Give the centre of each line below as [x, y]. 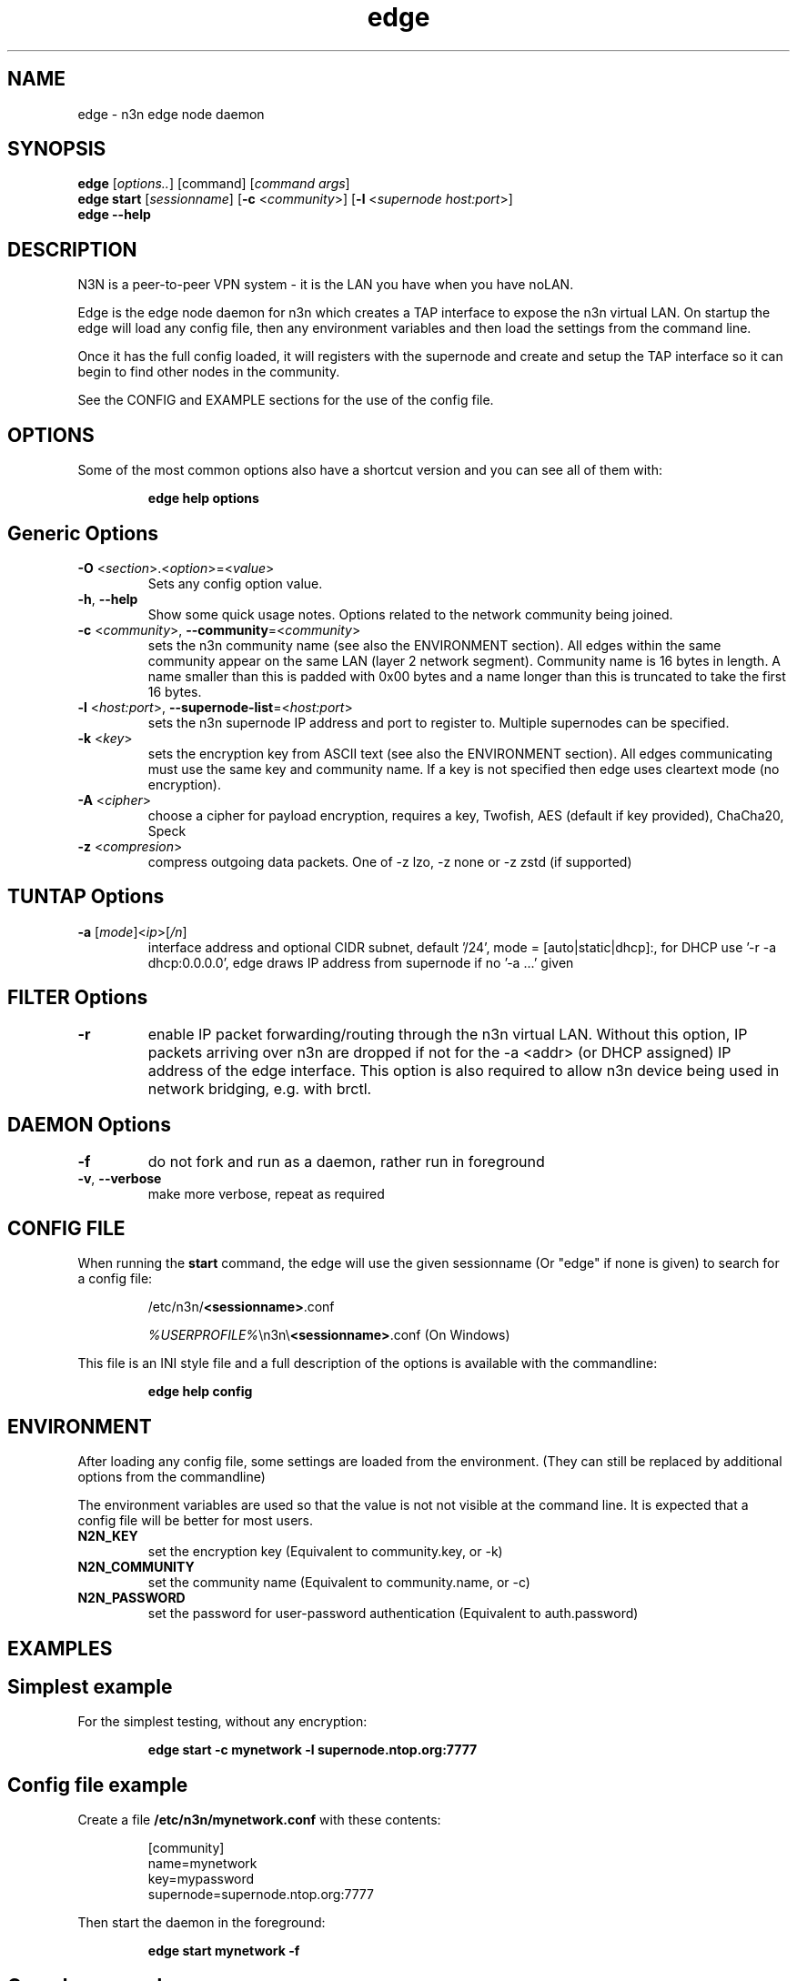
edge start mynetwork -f [224, 1951]
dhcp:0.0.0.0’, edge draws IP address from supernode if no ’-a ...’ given [361, 962]
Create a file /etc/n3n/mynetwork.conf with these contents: [259, 1820]
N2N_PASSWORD [131, 1598]
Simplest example [90, 1687]
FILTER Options [78, 998]
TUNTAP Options [86, 897]
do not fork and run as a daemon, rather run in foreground [346, 1161]
